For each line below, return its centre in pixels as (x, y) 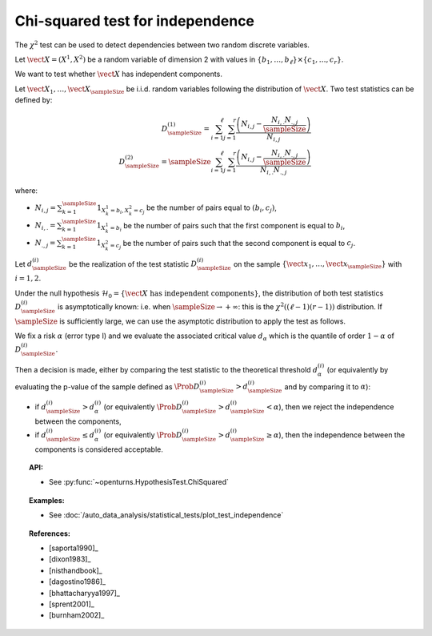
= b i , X (120, 211)
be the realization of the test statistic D (133, 264)
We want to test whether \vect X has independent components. (119, 74)
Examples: (47, 500)
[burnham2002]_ (77, 615)
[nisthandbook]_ (76, 570)
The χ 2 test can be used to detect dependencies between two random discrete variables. (162, 44)
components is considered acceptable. (99, 449)
